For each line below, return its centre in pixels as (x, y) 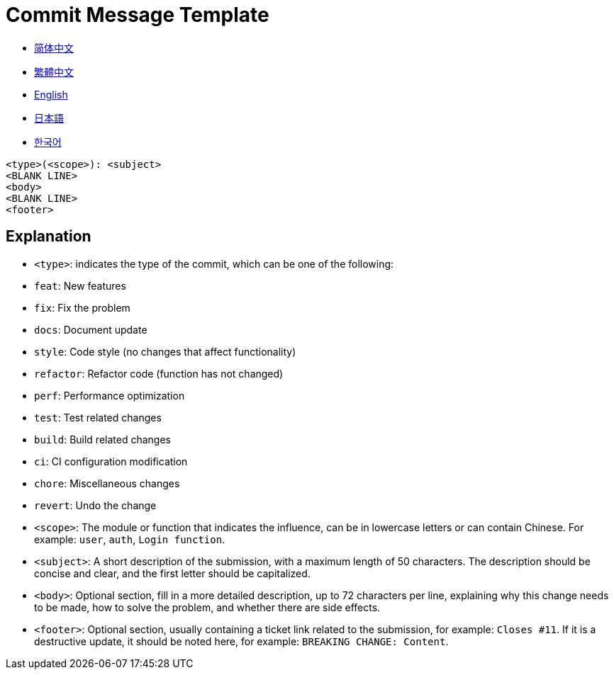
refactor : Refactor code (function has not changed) (159, 373)
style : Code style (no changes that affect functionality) (165, 351)
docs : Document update (91, 329)
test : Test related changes (98, 417)
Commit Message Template (138, 15)
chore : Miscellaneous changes (107, 483)
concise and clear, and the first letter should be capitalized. (172, 573)
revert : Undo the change (95, 505)
